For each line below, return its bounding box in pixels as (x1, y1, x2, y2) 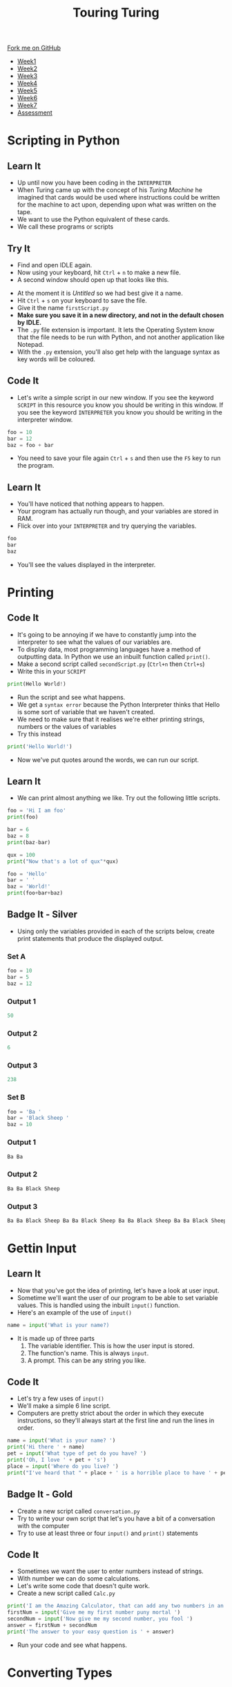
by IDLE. (17, 318, 42, 326)
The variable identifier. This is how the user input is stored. (27, 1342, 195, 1350)
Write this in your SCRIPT (17, 667, 86, 675)
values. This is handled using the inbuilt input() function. (17, 1301, 180, 1309)
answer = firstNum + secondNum (7, 1621, 97, 1628)
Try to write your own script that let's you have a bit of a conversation (17, 1514, 215, 1523)
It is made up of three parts (17, 1334, 95, 1342)
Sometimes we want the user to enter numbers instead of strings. (17, 1567, 204, 1576)
